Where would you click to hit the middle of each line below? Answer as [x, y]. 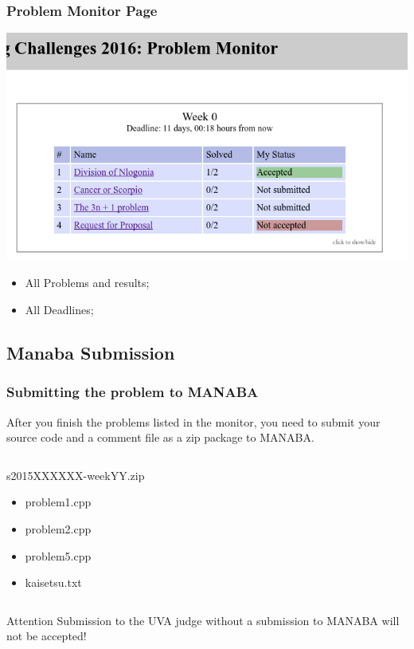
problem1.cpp [58, 502]
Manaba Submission [91, 352]
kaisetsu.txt [53, 582]
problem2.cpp [58, 528]
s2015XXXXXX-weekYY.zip [76, 475]
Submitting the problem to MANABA [133, 392]
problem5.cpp [58, 555]
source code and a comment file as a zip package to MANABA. [160, 437]
